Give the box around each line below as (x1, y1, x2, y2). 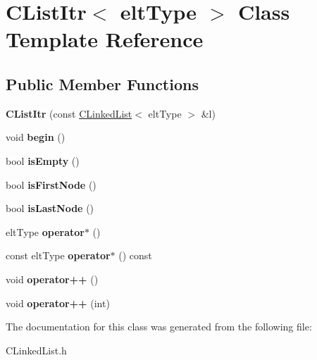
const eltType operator (6, 248, 111, 263)
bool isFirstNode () (6, 177, 97, 192)
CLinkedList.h (6, 342, 67, 357)
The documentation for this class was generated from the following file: (6, 319, 312, 334)
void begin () (6, 130, 66, 144)
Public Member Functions (6, 73, 199, 94)
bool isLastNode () (6, 201, 94, 216)
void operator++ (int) (6, 295, 110, 310)
